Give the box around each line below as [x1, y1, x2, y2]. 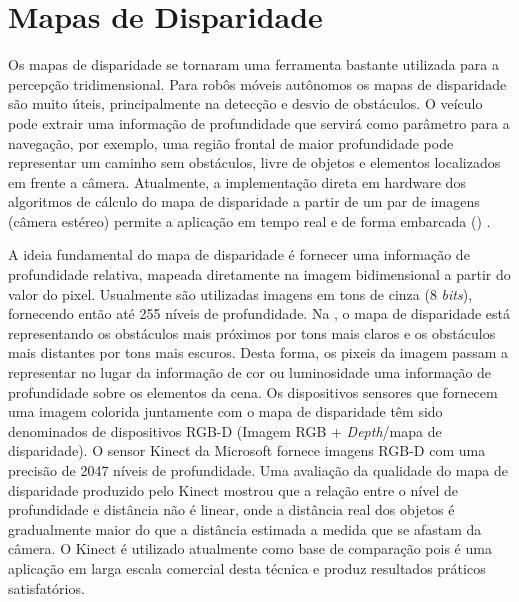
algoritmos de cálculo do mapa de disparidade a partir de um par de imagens [8, 191, 480, 212]
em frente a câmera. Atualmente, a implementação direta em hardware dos [8, 171, 466, 192]
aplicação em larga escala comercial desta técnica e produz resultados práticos [8, 557, 486, 578]
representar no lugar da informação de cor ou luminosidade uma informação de [8, 362, 492, 383]
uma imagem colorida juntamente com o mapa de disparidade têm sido [8, 401, 443, 422]
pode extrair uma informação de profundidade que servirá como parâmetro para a [8, 112, 510, 133]
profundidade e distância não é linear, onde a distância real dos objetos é [8, 499, 455, 520]
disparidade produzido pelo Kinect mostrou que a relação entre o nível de [8, 479, 458, 500]
